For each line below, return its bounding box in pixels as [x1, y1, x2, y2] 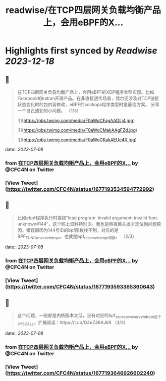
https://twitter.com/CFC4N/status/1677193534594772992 [7, 185, 153, 192]
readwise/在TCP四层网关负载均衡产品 [5, 4, 161, 16]
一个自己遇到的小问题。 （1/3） [17, 108, 82, 113]
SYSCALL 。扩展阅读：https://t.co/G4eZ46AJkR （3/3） [17, 319, 128, 327]
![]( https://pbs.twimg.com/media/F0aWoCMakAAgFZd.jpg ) [17, 127, 138, 133]
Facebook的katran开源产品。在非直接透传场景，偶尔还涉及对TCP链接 [17, 95, 160, 101]
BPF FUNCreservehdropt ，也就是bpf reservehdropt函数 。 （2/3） [17, 233, 137, 240]
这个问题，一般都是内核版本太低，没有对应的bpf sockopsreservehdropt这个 [17, 313, 162, 320]
